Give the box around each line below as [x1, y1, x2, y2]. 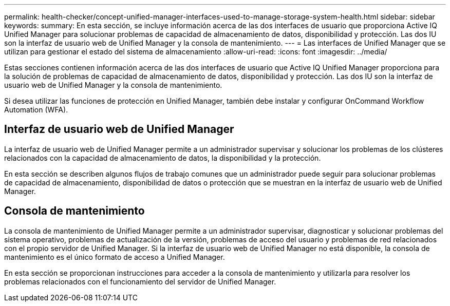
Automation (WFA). [4, 105, 68, 114]
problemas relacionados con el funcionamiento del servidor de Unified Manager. [4, 277, 276, 286]
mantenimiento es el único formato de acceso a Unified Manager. [4, 252, 225, 261]
